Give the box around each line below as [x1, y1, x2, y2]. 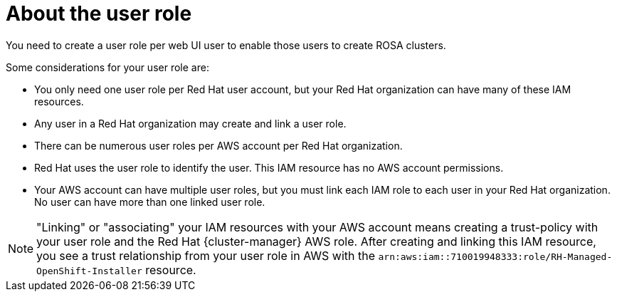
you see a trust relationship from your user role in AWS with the [36, 248, 375, 263]
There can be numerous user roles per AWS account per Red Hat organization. [34, 139, 403, 152]
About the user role [6, 1, 192, 26]
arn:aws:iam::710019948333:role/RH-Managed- [378, 251, 613, 262]
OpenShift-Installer [36, 265, 142, 276]
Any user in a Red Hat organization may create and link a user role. [34, 117, 347, 130]
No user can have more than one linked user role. [34, 195, 265, 208]
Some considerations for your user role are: [6, 61, 209, 73]
